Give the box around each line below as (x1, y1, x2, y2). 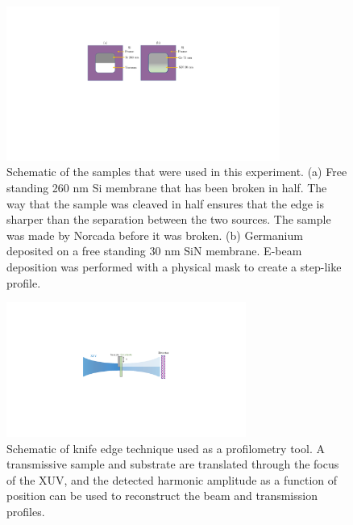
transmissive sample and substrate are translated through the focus (6, 456, 339, 472)
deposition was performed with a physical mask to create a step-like (6, 258, 342, 275)
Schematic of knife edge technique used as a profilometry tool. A (6, 439, 325, 456)
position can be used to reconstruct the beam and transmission (6, 487, 318, 504)
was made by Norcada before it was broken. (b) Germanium (6, 226, 303, 243)
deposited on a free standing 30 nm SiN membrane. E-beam (6, 242, 302, 259)
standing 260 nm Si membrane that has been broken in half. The (6, 178, 327, 195)
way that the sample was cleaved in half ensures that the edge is (6, 195, 324, 212)
